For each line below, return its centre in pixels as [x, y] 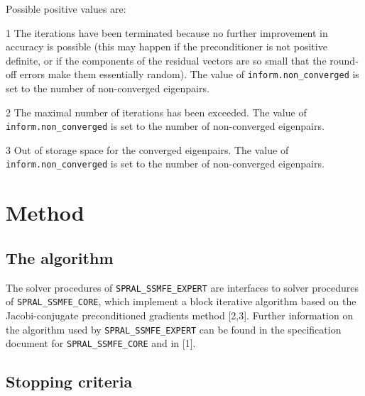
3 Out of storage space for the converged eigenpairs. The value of [147, 149]
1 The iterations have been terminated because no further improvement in [167, 32]
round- [344, 60]
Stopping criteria [69, 381]
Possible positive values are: [66, 9]
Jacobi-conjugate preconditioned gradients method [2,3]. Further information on [180, 315]
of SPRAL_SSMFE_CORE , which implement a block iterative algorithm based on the [181, 301]
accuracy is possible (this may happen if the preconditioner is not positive [167, 46]
